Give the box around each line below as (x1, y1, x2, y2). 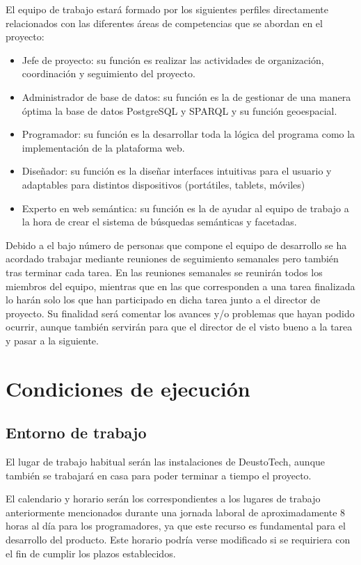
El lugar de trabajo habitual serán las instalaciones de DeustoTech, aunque (6, 454, 326, 469)
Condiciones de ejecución (6, 374, 250, 402)
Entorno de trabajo (6, 422, 147, 443)
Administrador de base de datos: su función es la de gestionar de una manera (22, 89, 351, 104)
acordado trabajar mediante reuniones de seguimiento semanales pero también (6, 251, 339, 266)
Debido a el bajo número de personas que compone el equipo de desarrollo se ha (6, 237, 347, 252)
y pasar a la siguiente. (6, 333, 99, 347)
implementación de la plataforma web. (22, 140, 185, 154)
